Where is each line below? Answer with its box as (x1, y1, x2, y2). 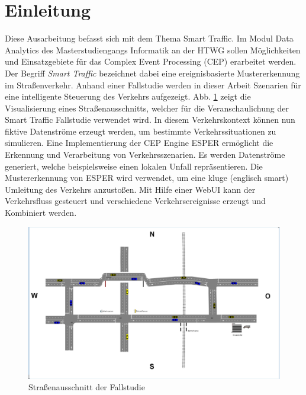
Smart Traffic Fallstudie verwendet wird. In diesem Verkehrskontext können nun (5, 113, 295, 126)
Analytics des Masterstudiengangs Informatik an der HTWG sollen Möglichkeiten (5, 43, 301, 56)
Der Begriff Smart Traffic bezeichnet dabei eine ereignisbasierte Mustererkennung (5, 66, 300, 79)
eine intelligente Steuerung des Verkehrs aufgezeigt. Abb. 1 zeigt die (5, 90, 251, 103)
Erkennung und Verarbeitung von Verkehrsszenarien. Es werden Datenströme (5, 148, 285, 161)
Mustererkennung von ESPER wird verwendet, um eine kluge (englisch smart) (5, 171, 289, 184)
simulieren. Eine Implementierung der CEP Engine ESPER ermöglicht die (5, 136, 273, 149)
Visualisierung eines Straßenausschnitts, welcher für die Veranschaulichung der (5, 101, 289, 114)
